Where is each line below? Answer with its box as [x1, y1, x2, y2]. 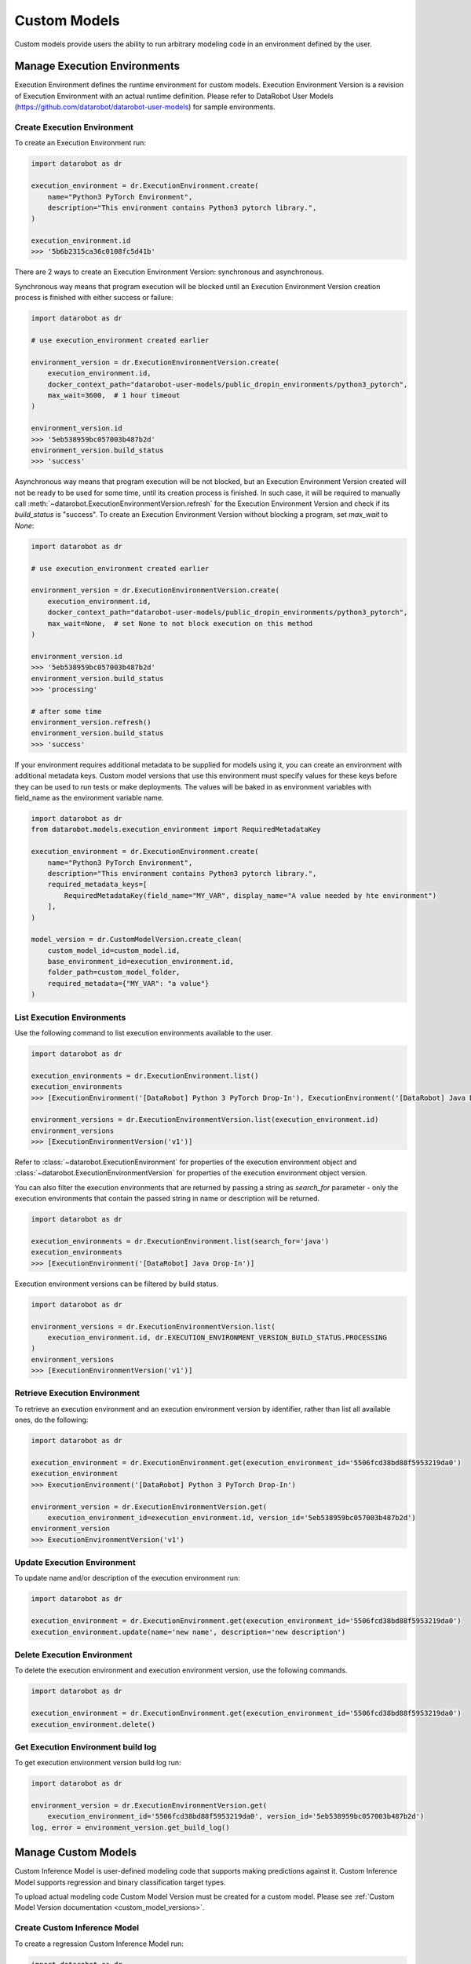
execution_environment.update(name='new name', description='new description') [31, 1627, 346, 1636]
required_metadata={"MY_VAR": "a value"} [47, 979, 210, 987]
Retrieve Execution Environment [14, 1387, 141, 1398]
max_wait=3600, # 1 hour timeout [47, 390, 181, 400]
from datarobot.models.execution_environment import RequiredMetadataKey [31, 825, 321, 834]
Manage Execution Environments [14, 60, 181, 73]
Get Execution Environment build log [14, 1741, 157, 1752]
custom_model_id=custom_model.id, [47, 946, 181, 955]
